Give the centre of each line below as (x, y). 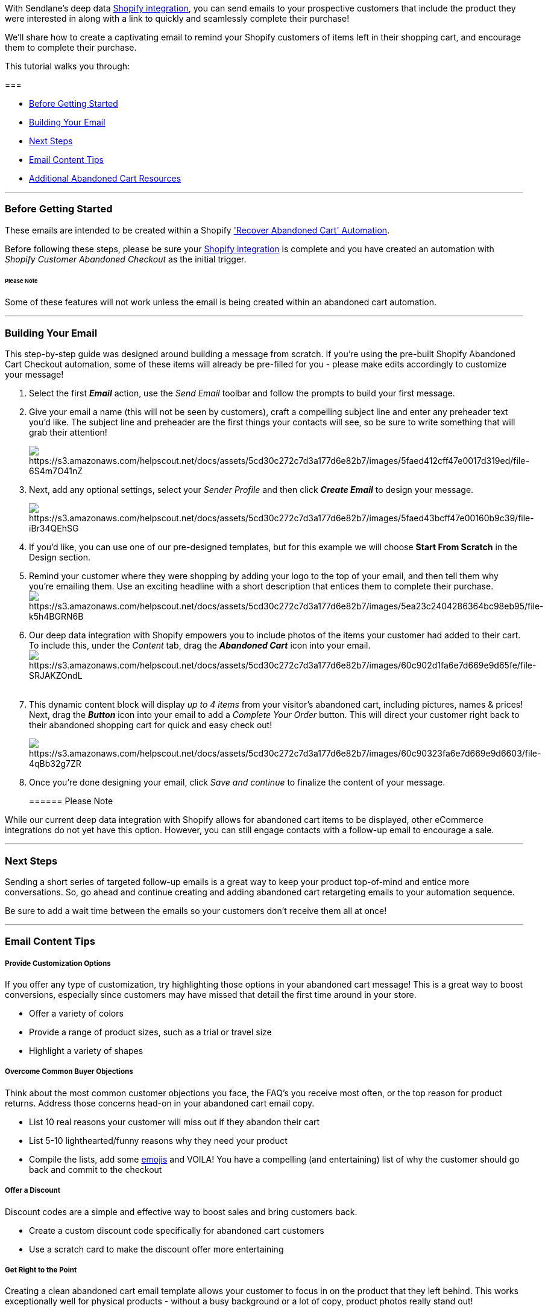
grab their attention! (68, 433)
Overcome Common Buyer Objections (69, 1072)
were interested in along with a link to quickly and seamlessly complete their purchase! (177, 18)
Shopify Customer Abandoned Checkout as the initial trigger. (126, 259)
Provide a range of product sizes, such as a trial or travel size (150, 1032)
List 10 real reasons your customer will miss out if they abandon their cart (175, 1122)
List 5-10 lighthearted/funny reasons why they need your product (158, 1140)
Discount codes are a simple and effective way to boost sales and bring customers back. (181, 1211)
